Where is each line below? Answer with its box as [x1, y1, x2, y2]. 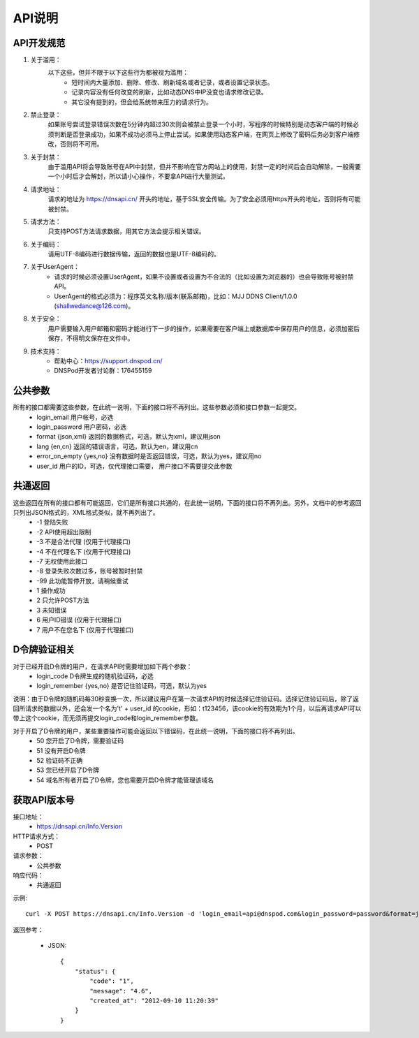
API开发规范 [13, 37, 66, 49]
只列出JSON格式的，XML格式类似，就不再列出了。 [13, 508, 160, 516]
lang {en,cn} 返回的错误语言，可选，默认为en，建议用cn [36, 442, 198, 451]
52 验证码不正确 [36, 756, 83, 765]
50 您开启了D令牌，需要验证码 [36, 737, 124, 745]
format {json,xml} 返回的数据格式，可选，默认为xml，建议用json [36, 432, 221, 441]
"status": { [74, 967, 116, 975]
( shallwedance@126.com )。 [54, 302, 135, 310]
